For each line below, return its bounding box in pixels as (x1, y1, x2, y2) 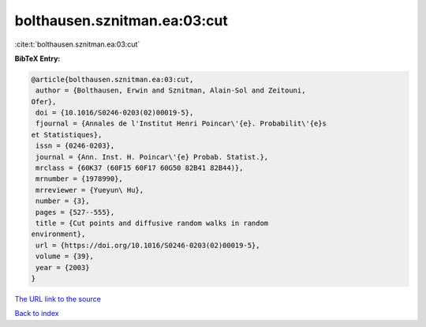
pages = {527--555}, (35, 208, 115, 216)
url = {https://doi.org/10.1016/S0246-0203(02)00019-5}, (35, 241, 260, 250)
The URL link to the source (14, 294, 102, 303)
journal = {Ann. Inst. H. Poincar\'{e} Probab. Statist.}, (35, 152, 269, 161)
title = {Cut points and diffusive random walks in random (35, 219, 269, 227)
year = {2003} (35, 263, 90, 272)
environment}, (31, 230, 86, 239)
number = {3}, (35, 197, 90, 205)
